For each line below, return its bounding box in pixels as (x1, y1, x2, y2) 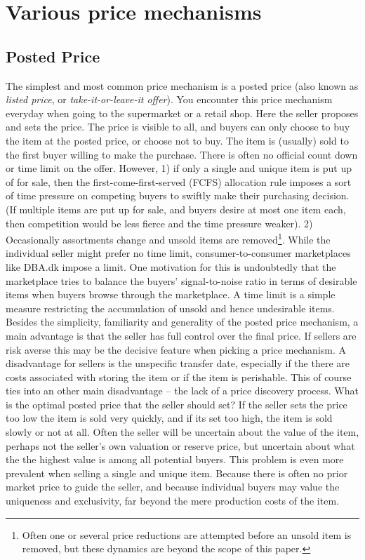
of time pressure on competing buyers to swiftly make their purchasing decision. (6, 188, 350, 203)
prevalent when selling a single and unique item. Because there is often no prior (6, 465, 348, 480)
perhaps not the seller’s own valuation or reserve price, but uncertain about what (6, 438, 355, 453)
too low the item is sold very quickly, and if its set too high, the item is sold (6, 411, 333, 425)
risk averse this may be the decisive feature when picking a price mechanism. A (6, 342, 347, 356)
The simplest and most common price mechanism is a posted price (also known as (6, 78, 359, 93)
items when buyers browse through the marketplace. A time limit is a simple (6, 287, 336, 302)
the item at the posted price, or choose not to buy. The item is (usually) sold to (6, 133, 349, 147)
